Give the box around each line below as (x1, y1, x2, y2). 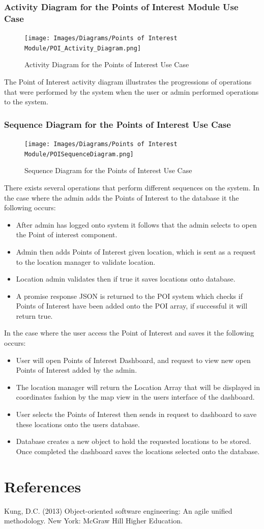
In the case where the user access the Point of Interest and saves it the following (4, 327, 254, 338)
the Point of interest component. (16, 229, 118, 240)
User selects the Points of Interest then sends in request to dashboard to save (16, 409, 257, 420)
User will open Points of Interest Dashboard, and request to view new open (16, 354, 251, 365)
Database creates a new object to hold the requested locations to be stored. (16, 436, 251, 447)
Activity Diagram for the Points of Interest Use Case (24, 59, 189, 70)
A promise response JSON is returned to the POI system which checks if (16, 290, 243, 301)
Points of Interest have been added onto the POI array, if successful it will (16, 300, 248, 311)
